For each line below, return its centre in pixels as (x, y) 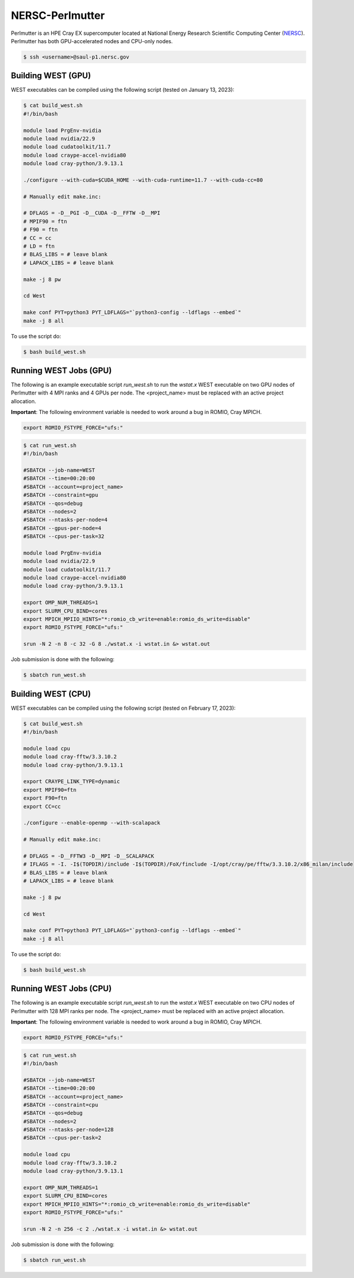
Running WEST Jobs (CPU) (61, 989)
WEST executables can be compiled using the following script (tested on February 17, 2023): (123, 708)
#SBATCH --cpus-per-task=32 (64, 536)
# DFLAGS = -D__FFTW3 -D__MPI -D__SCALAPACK (89, 856)
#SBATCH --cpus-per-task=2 (62, 1138)
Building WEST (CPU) (51, 694)
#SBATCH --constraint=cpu (61, 1105)
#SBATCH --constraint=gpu (61, 495)
